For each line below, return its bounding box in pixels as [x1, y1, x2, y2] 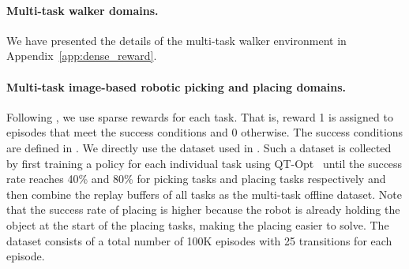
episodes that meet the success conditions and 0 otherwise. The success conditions [6, 124, 403, 140]
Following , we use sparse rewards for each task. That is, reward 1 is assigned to [6, 108, 393, 125]
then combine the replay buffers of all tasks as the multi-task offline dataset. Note [6, 185, 402, 202]
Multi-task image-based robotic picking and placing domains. [6, 78, 346, 95]
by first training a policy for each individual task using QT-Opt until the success [6, 155, 403, 171]
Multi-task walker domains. [6, 2, 159, 18]
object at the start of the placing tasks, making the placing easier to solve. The [6, 216, 389, 233]
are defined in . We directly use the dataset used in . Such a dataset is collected [6, 139, 392, 155]
